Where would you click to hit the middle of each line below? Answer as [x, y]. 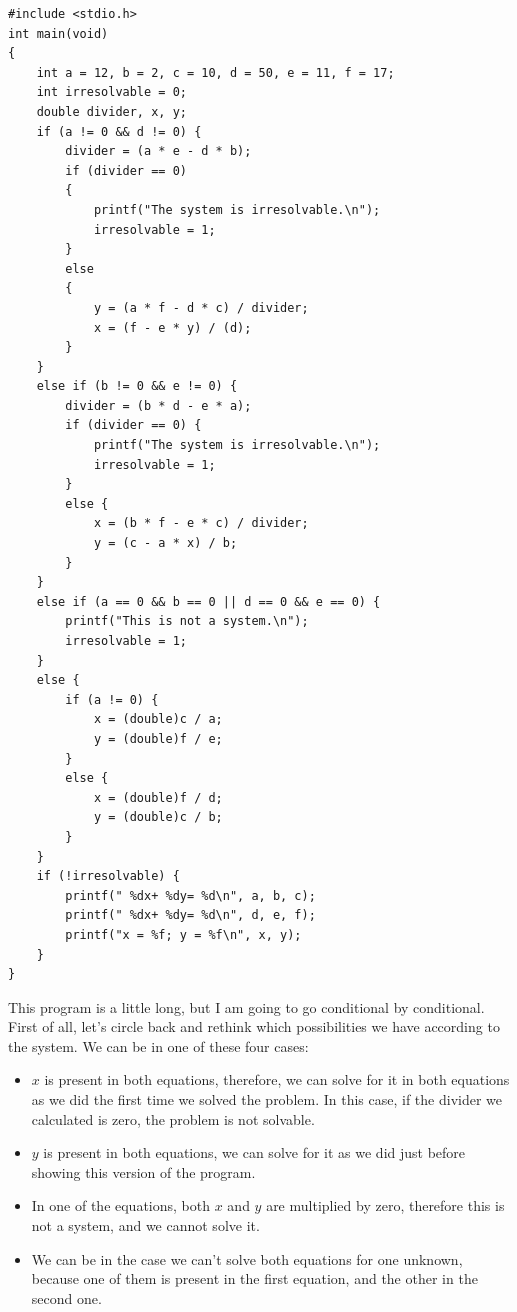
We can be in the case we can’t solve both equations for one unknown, [247, 1258]
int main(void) [58, 33]
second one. [66, 1297]
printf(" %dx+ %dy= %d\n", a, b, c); [190, 895]
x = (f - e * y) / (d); [172, 327]
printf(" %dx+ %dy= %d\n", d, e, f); [190, 915]
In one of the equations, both [121, 1205]
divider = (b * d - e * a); [158, 405]
